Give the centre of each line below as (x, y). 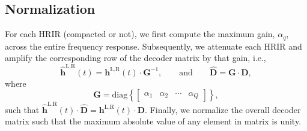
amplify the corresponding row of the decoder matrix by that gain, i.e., (135, 58)
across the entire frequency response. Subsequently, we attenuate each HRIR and (153, 46)
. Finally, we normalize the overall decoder (223, 109)
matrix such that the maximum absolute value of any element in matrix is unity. (153, 121)
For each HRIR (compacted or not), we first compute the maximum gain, (140, 34)
